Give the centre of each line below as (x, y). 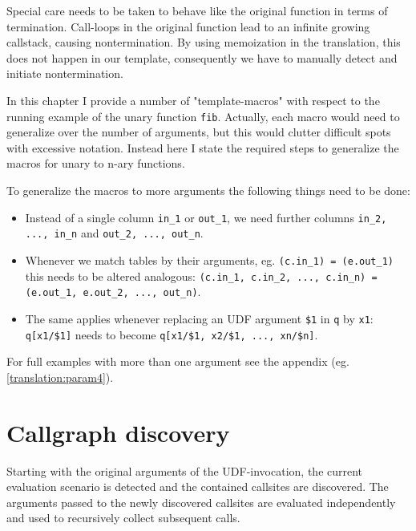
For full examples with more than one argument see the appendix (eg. (178, 361)
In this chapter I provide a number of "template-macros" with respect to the (193, 100)
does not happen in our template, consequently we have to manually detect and (202, 57)
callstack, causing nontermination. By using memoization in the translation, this (204, 42)
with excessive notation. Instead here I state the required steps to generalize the (203, 147)
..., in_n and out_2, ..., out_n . (114, 233)
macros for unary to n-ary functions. (96, 163)
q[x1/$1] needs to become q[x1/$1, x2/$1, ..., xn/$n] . (172, 334)
